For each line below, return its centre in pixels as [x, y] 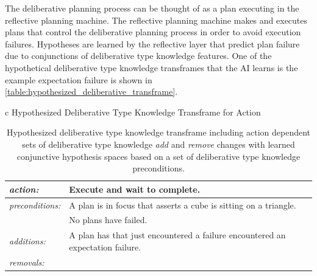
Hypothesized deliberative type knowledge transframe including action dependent [158, 132]
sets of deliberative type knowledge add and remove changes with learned [158, 144]
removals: [27, 262]
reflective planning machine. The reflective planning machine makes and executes [156, 20]
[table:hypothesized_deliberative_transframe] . [91, 91]
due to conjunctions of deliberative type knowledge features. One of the [138, 56]
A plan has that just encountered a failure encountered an [177, 235]
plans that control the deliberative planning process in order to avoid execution [153, 32]
